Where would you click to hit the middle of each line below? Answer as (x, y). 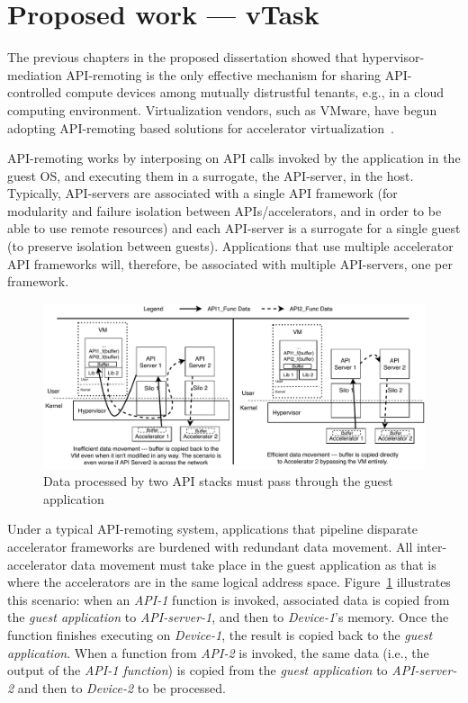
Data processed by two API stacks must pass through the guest (218, 481)
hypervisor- (393, 57)
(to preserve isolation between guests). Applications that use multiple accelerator (230, 246)
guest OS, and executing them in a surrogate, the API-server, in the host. (211, 175)
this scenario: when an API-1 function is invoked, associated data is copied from (229, 599)
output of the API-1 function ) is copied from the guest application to (198, 670)
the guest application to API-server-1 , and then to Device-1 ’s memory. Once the (228, 617)
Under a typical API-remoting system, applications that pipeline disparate (213, 529)
